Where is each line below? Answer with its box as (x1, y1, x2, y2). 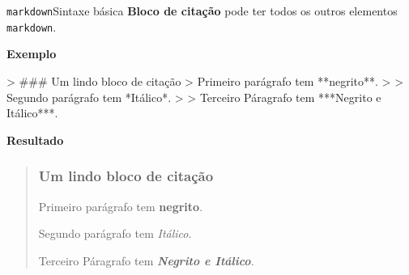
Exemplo (6, 45, 57, 62)
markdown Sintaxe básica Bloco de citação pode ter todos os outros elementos (6, 2, 398, 19)
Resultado (6, 131, 64, 148)
